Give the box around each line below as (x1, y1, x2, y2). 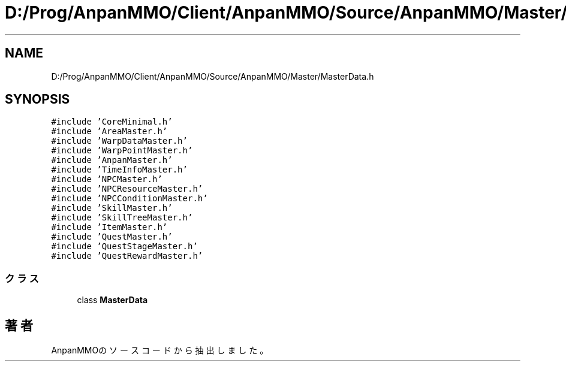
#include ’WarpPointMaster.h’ (51, 146, 193, 156)
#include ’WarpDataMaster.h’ (51, 136, 188, 146)
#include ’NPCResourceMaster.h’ (51, 184, 203, 194)
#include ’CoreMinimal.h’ (51, 117, 173, 127)
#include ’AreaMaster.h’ (51, 126, 168, 137)
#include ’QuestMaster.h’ (51, 232, 173, 242)
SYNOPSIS (5, 92, 70, 107)
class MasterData (77, 295, 148, 305)
